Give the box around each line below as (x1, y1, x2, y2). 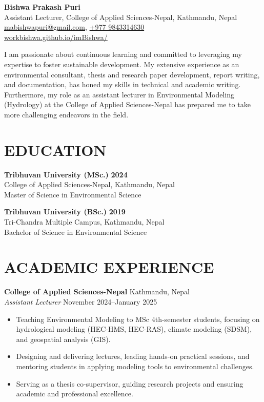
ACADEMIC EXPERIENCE (4, 256, 214, 277)
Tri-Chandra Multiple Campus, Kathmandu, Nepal (4, 216, 165, 227)
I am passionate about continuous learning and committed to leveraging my (4, 49, 242, 59)
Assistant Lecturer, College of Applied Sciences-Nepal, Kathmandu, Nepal (4, 11, 237, 22)
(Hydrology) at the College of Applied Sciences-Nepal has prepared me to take (4, 99, 251, 110)
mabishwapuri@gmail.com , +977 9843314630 (4, 22, 145, 32)
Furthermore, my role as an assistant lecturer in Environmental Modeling (4, 89, 234, 99)
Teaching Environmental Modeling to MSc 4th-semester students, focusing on (16, 313, 260, 324)
